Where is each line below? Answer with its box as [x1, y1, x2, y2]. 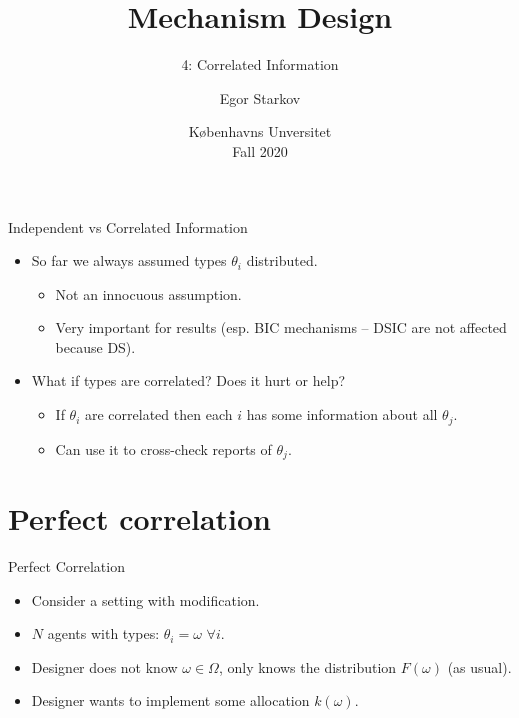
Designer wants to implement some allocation [31, 690, 310, 711]
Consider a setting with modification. [31, 589, 260, 610]
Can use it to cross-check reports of [55, 438, 272, 459]
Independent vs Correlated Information [8, 216, 248, 237]
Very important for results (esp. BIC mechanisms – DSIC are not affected [55, 317, 507, 338]
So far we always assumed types [31, 250, 227, 271]
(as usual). [447, 656, 512, 677]
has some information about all [246, 404, 438, 425]
